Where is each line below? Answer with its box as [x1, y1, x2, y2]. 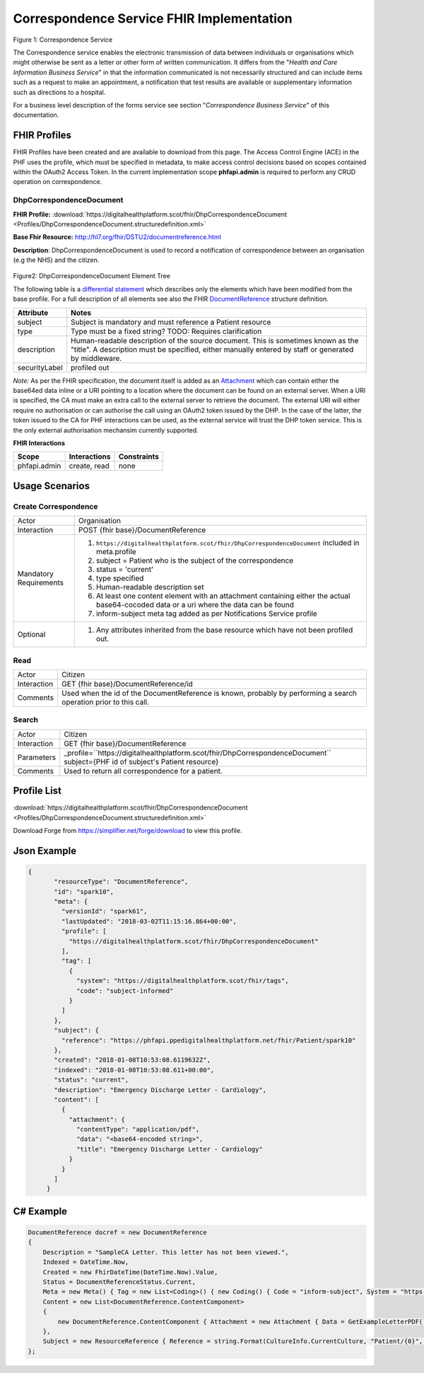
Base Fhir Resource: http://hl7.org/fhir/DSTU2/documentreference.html [13, 233, 222, 241]
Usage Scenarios [13, 480, 90, 492]
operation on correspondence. [13, 178, 102, 186]
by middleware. [71, 353, 122, 363]
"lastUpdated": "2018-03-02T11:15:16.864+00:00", [61, 917, 237, 925]
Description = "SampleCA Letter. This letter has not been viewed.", [42, 1248, 289, 1256]
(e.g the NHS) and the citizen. [13, 255, 100, 265]
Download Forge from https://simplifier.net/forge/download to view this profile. [13, 826, 242, 834]
